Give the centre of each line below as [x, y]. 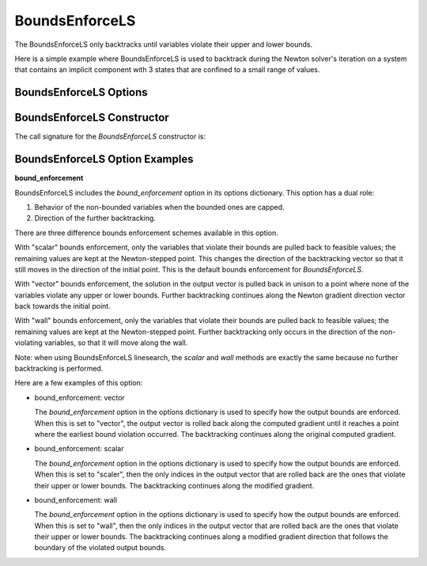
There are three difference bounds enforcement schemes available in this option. [146, 233]
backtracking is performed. [59, 369]
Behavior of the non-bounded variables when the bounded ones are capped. [159, 207]
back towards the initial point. [62, 306]
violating [28, 343]
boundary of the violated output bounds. [100, 548]
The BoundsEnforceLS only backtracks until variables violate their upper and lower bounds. [164, 44]
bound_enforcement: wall [76, 500]
